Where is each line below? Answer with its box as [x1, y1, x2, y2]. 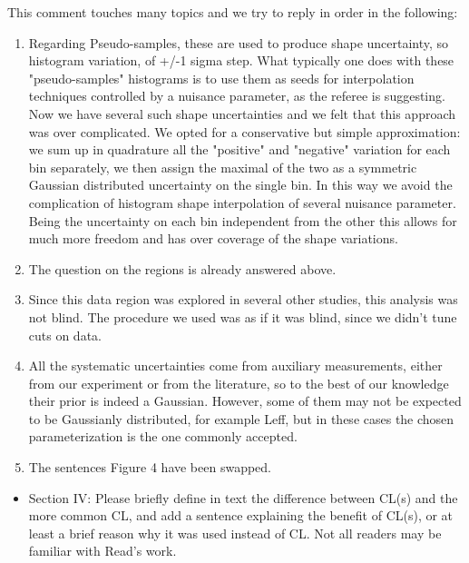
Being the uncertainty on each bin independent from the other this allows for [28, 211, 457, 230]
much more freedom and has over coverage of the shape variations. [28, 229, 398, 248]
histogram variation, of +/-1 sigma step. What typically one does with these [28, 51, 454, 70]
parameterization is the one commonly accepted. [28, 427, 298, 446]
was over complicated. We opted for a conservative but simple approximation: [28, 122, 461, 141]
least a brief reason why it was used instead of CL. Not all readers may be [28, 523, 442, 542]
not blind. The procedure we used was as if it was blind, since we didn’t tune [28, 307, 457, 326]
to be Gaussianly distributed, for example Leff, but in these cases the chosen [28, 409, 454, 428]
